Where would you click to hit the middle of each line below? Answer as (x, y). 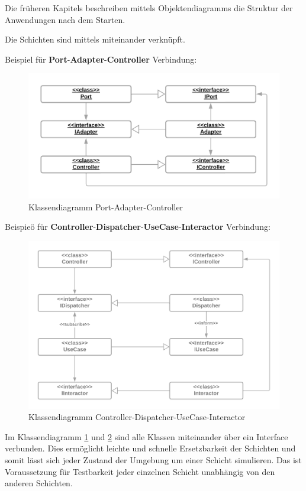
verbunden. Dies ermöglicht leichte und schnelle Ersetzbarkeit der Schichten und (150, 448)
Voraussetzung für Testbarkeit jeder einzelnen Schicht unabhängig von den (140, 471)
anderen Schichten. (39, 483)
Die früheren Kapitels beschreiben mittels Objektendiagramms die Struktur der (149, 8)
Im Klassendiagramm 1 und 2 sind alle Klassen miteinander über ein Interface (146, 436)
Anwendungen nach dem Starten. (65, 19)
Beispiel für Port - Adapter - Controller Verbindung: (101, 59)
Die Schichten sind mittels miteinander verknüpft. (95, 39)
